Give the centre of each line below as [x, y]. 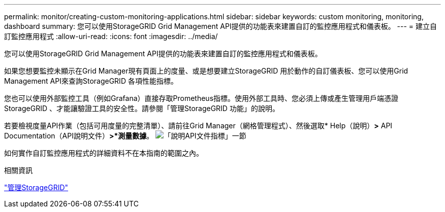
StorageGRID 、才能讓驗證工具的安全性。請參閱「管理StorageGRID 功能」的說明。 [142, 108]
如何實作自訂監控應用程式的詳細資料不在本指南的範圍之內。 [104, 153]
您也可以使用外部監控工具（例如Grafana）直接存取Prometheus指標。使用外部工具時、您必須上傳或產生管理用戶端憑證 [201, 98]
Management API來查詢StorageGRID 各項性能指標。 [91, 81]
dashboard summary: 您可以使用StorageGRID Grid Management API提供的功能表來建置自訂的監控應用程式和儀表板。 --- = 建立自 [221, 26]
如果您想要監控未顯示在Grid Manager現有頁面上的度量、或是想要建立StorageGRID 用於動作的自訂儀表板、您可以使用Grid [206, 71]
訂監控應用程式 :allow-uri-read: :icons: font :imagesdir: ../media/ [111, 36]
